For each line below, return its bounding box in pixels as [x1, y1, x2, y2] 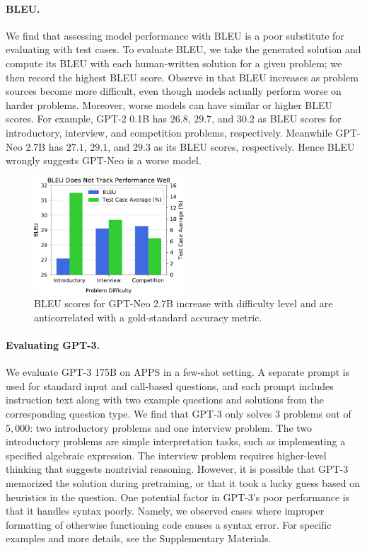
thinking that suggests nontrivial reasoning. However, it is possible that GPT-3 [6, 462, 349, 476]
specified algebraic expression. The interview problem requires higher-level [6, 447, 327, 462]
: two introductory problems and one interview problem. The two [30, 420, 313, 435]
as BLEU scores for [257, 111, 342, 126]
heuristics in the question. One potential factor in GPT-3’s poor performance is [6, 489, 350, 504]
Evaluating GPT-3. [6, 338, 100, 353]
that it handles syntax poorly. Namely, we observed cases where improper [6, 503, 325, 518]
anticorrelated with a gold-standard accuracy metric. [34, 309, 262, 324]
